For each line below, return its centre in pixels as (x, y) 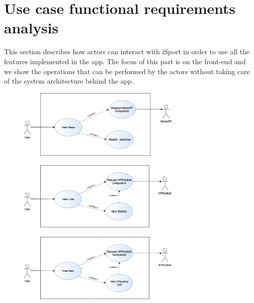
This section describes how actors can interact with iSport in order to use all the (127, 51)
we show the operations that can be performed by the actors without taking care (127, 71)
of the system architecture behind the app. (69, 81)
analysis (31, 28)
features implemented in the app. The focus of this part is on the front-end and (125, 61)
